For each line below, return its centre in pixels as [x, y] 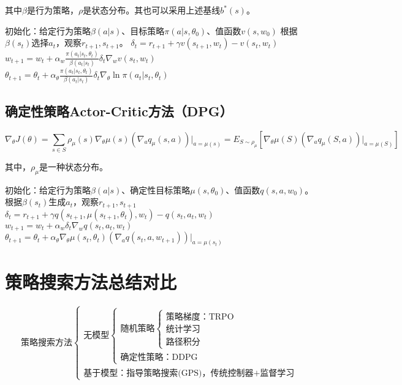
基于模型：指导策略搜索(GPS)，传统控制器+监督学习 [189, 373]
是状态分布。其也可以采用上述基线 [152, 10]
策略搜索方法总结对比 [91, 282]
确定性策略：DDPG [159, 358]
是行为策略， [52, 10]
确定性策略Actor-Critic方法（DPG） [119, 110]
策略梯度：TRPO [200, 317]
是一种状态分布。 [73, 166]
